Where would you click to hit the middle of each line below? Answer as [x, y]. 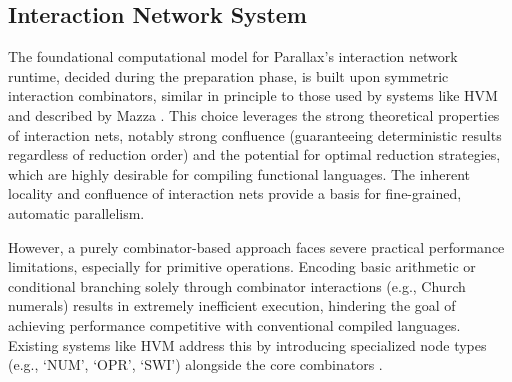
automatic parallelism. [76, 212]
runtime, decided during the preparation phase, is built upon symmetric [228, 75]
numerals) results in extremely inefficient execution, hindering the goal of [232, 305]
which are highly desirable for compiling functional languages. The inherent [239, 173]
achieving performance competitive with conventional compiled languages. [234, 324]
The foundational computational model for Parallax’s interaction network [233, 56]
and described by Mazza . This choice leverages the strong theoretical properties [254, 114]
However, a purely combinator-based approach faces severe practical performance [256, 246]
